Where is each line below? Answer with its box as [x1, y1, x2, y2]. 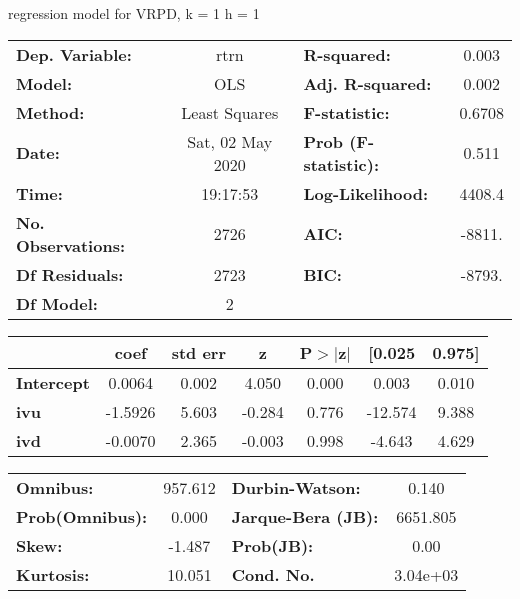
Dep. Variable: [16, 42, 132, 66]
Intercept [16, 370, 90, 394]
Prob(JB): [231, 533, 314, 557]
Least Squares [181, 100, 279, 124]
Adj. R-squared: [303, 71, 432, 95]
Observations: [16, 233, 126, 257]
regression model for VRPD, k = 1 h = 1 [8, 3, 260, 23]
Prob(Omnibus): [16, 504, 148, 528]
